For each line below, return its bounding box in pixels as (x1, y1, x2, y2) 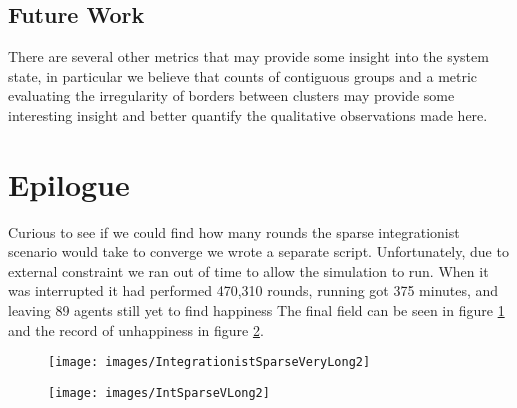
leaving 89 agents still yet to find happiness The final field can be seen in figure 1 (8, 300, 505, 321)
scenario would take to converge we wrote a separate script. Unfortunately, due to (8, 241, 509, 262)
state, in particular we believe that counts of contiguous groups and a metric (8, 65, 478, 86)
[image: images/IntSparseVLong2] (48, 385, 270, 400)
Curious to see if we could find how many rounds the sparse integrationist (8, 221, 460, 242)
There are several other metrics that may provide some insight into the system (8, 46, 489, 67)
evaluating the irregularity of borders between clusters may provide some (8, 85, 455, 106)
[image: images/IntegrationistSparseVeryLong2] (48, 355, 371, 370)
